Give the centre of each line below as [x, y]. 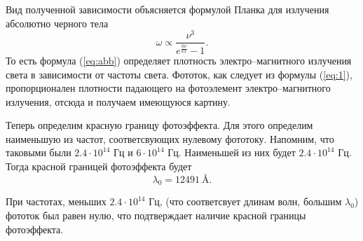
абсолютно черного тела [57, 23]
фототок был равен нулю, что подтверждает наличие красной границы [156, 215]
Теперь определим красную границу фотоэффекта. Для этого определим [159, 125]
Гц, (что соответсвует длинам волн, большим [245, 201]
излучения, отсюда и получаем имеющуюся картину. [118, 101]
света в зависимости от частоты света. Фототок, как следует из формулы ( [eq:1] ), [179, 74]
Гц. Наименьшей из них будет [232, 152]
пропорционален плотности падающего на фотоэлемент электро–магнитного [168, 88]
